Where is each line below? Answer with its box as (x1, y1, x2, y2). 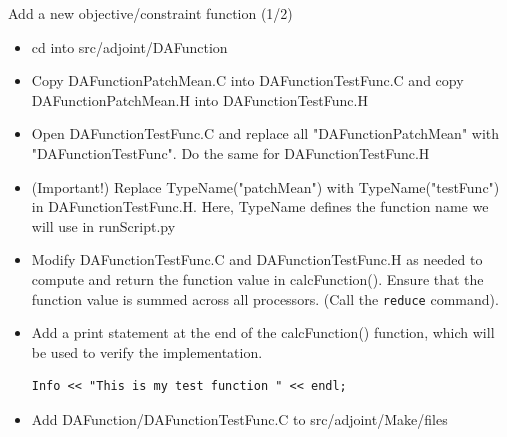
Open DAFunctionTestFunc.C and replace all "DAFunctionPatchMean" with (31, 123, 500, 144)
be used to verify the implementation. (31, 341, 263, 362)
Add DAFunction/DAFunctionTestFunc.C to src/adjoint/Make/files (31, 408, 448, 429)
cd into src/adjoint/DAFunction (31, 36, 228, 57)
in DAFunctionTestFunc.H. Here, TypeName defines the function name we (31, 196, 489, 217)
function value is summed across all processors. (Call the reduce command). (31, 288, 499, 309)
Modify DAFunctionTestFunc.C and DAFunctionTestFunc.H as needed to (31, 249, 483, 270)
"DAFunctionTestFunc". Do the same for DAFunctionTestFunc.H (31, 142, 430, 163)
